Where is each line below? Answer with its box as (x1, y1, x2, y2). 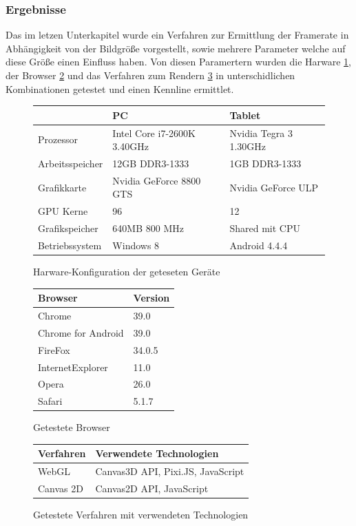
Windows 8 (112, 238, 160, 252)
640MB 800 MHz (112, 221, 184, 235)
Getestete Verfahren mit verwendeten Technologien (33, 507, 249, 522)
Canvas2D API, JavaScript (95, 481, 209, 496)
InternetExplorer (38, 359, 108, 374)
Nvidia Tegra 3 (229, 125, 293, 140)
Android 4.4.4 (229, 238, 288, 252)
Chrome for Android (38, 325, 124, 339)
